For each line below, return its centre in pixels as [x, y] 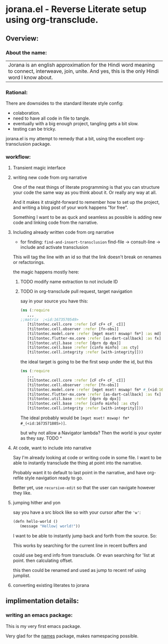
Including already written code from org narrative [63, 232]
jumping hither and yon [37, 503]
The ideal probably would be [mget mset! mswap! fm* [75, 418]
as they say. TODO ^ [41, 438]
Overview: [22, 38]
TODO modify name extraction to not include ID [69, 282]
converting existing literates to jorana [51, 585]
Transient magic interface [39, 168]
